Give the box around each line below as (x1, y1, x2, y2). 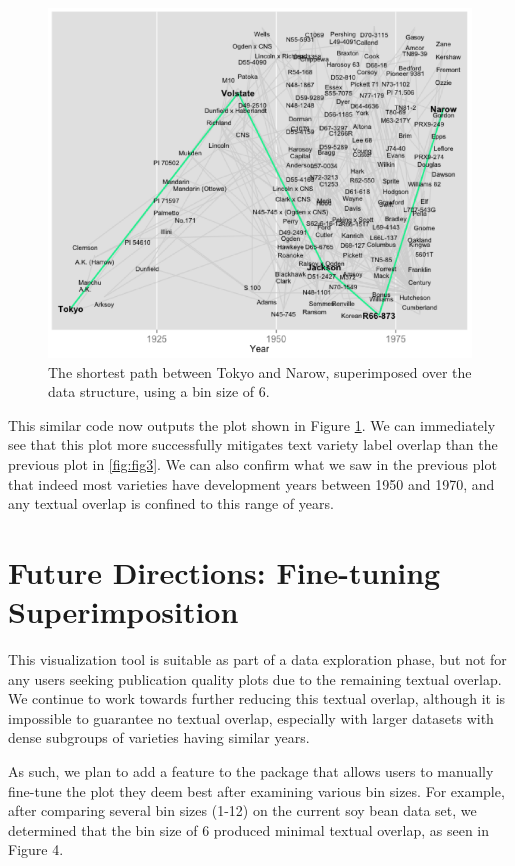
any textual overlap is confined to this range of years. (8, 493, 334, 514)
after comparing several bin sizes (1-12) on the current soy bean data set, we (8, 800, 477, 821)
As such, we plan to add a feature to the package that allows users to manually (8, 761, 494, 782)
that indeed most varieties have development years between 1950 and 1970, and (8, 473, 495, 494)
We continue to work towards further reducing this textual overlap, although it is (8, 688, 506, 709)
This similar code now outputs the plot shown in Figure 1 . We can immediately (8, 414, 496, 435)
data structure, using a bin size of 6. (48, 381, 270, 402)
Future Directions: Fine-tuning (8, 551, 441, 592)
